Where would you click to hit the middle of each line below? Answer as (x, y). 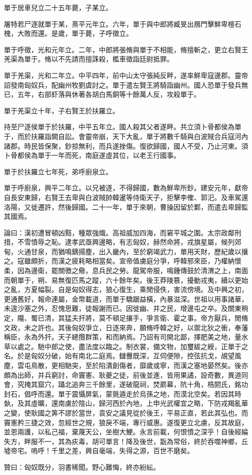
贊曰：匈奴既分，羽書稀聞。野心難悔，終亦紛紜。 (82, 467)
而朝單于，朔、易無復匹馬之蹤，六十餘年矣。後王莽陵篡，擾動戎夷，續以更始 (126, 280)
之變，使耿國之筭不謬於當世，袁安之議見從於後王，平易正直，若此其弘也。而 (126, 412)
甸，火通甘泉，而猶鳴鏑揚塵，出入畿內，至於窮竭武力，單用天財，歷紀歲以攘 (126, 251)
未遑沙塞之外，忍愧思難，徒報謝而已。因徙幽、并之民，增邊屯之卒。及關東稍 (126, 308)
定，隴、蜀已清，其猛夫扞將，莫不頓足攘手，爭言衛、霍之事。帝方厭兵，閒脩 (126, 318)
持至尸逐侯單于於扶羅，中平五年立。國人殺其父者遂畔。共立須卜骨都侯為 (119, 127)
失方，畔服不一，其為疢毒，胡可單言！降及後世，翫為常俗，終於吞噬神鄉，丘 (126, 441)
